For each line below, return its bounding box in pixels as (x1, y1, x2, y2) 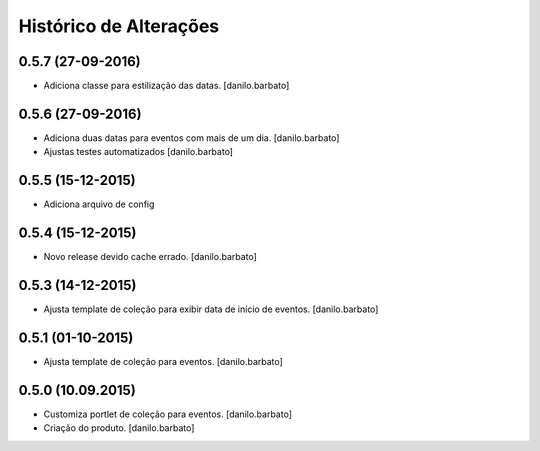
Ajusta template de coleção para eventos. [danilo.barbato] (43, 355, 284, 367)
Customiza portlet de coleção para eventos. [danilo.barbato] (43, 408, 293, 420)
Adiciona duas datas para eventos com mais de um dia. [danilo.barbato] (43, 131, 340, 144)
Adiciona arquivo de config (43, 198, 155, 210)
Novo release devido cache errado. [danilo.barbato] (43, 251, 257, 263)
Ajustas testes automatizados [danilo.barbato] (43, 146, 234, 158)
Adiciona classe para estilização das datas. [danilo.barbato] (43, 80, 290, 92)
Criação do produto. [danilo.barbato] (43, 422, 195, 434)
